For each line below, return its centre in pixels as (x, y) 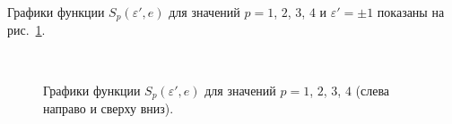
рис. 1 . (26, 30)
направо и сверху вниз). (109, 108)
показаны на (411, 12)
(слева (373, 90)
